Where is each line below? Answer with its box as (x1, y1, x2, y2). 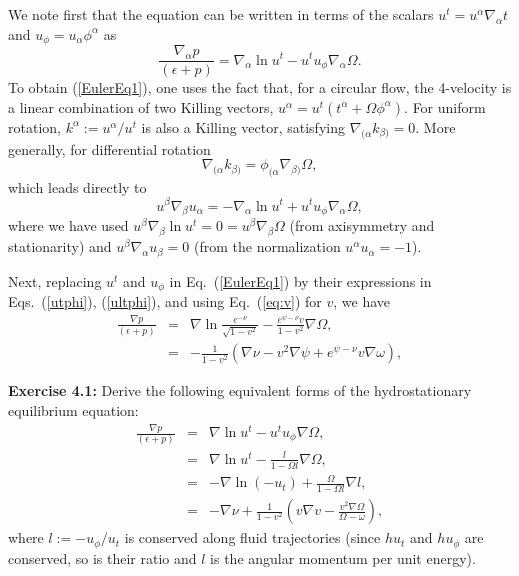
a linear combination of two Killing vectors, (8, 96, 274, 117)
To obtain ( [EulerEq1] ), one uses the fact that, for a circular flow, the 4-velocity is (8, 77, 512, 98)
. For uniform (404, 96, 486, 117)
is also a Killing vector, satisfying (141, 116, 345, 137)
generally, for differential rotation (8, 138, 211, 159)
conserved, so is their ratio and (8, 547, 197, 568)
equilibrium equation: (8, 400, 139, 421)
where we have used (8, 215, 129, 236)
